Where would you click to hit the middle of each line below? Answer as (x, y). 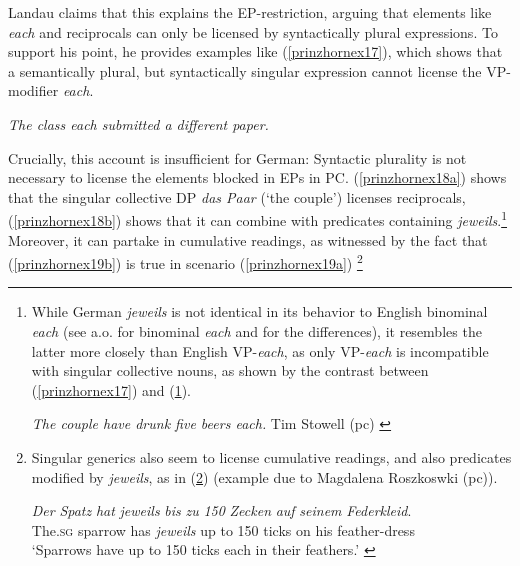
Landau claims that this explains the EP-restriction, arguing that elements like (250, 12)
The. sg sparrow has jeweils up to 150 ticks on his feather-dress (223, 529)
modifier (33, 90)
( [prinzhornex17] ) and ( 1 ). (111, 389)
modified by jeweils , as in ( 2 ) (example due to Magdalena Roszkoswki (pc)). (264, 476)
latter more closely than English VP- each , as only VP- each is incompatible (260, 350)
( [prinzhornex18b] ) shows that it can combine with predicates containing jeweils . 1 (258, 218)
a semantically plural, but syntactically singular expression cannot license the (245, 70)
